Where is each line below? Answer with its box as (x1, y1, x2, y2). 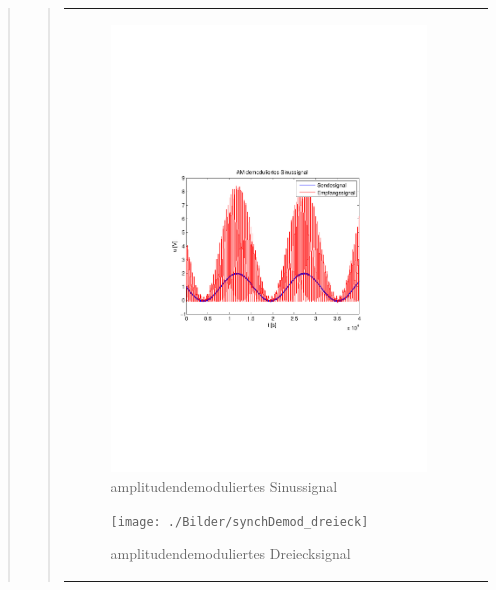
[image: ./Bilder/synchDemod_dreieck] (110, 514, 369, 529)
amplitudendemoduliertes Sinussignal (110, 476, 338, 497)
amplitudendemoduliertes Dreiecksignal (110, 543, 351, 564)
